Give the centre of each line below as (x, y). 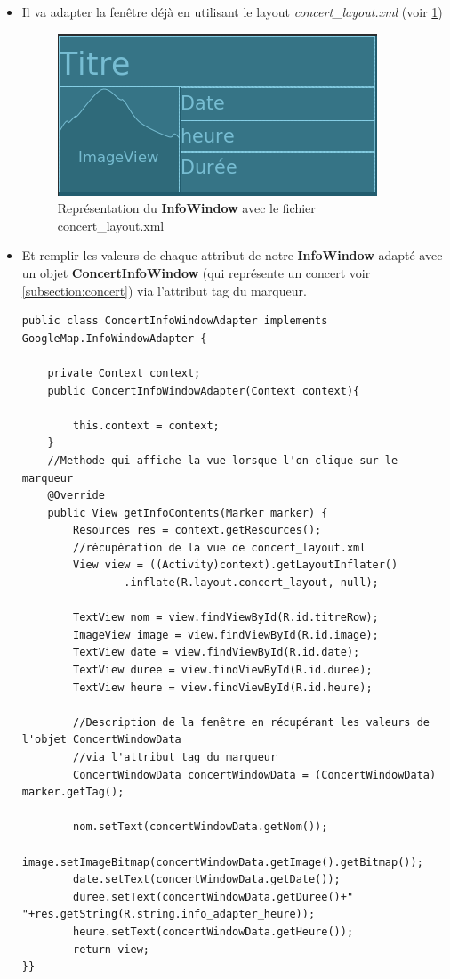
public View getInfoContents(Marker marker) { (188, 513)
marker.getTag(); (73, 792)
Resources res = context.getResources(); (197, 530)
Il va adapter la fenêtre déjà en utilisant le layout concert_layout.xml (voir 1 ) (232, 12)
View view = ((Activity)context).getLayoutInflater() (236, 565)
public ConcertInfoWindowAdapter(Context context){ (204, 391)
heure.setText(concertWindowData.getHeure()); (213, 931)
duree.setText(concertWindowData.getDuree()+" (213, 897)
